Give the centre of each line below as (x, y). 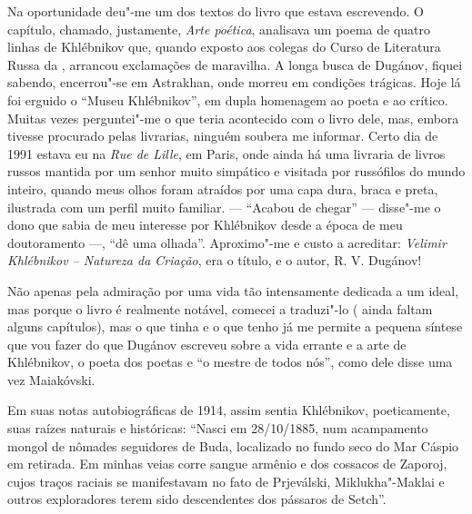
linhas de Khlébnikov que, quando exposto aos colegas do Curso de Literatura (224, 47)
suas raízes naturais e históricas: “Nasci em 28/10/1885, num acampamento (218, 428)
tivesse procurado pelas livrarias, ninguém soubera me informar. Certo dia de (223, 136)
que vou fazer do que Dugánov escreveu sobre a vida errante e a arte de (207, 344)
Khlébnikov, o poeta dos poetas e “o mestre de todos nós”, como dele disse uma (230, 362)
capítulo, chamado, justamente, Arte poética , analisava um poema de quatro (219, 29)
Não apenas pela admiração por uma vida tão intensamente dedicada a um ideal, (233, 290)
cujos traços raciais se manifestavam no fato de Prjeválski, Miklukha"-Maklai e (226, 481)
